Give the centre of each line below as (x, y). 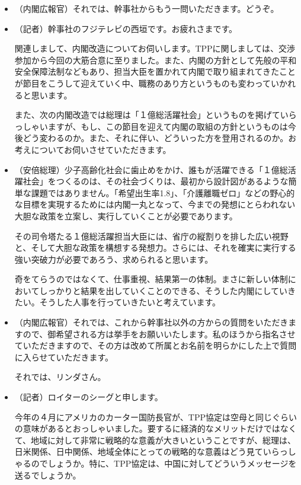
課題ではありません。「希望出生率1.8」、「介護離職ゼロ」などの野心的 (163, 192)
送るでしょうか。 (48, 475)
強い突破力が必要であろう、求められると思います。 (114, 259)
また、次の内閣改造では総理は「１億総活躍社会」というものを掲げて (147, 115)
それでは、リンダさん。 (60, 377)
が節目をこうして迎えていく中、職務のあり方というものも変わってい (147, 83)
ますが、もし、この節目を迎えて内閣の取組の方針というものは (168, 126)
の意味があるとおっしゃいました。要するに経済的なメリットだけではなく (156, 428)
